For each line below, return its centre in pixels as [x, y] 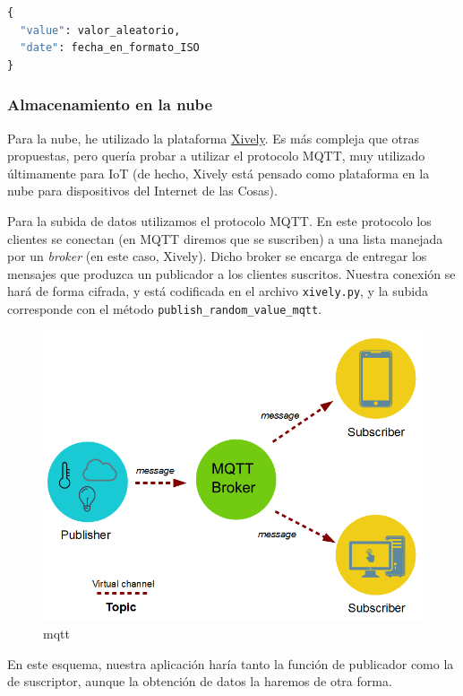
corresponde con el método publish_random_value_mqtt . [165, 309]
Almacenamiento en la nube [110, 104]
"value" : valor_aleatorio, [100, 30]
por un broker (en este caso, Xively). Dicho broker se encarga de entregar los [217, 256]
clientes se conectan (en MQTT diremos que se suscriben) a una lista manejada [225, 238]
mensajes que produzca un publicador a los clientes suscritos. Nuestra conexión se [231, 273]
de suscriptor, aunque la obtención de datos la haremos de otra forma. [200, 681]
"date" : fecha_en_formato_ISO [110, 48]
